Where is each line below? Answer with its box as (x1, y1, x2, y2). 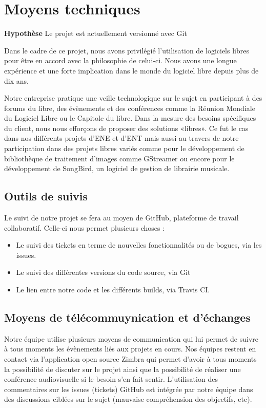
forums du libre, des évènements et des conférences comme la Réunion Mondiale (4, 102, 255, 113)
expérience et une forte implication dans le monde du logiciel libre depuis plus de (4, 65, 259, 76)
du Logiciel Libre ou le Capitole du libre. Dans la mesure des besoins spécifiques (4, 113, 256, 123)
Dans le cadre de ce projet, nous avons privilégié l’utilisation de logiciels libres (4, 45, 249, 55)
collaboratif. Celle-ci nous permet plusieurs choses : (4, 222, 165, 233)
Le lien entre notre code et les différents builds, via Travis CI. (16, 284, 210, 295)
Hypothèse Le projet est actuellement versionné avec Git (4, 28, 187, 39)
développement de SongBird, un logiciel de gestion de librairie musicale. (4, 163, 230, 174)
